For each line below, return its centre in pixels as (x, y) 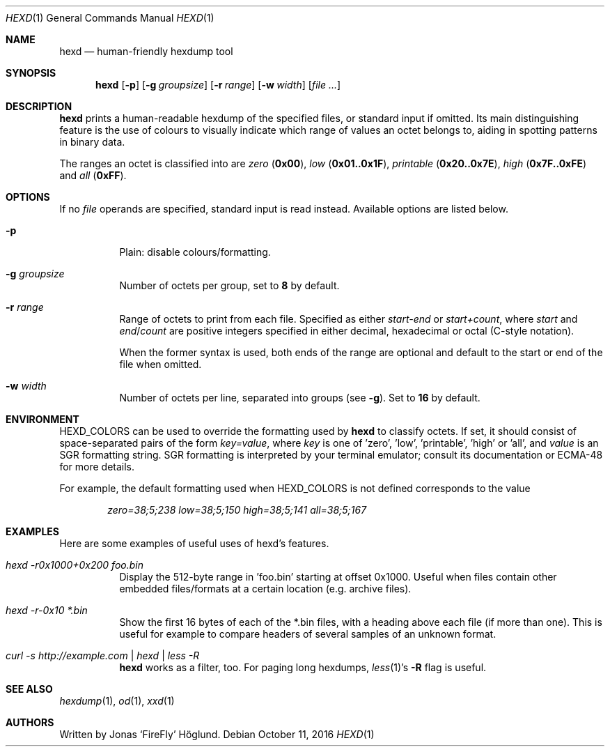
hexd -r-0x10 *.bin (47, 610)
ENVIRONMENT (42, 419)
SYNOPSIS (31, 73)
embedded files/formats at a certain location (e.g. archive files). (265, 589)
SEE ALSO (29, 689)
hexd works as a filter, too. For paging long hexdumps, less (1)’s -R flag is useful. (303, 667)
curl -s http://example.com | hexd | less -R (103, 655)
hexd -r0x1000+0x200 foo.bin (75, 565)
